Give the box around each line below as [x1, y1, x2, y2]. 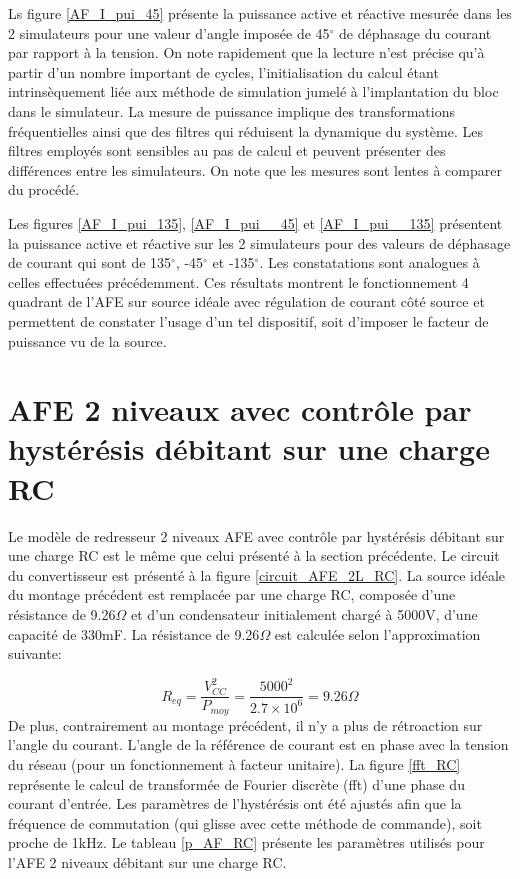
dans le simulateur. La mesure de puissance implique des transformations [8, 100, 456, 121]
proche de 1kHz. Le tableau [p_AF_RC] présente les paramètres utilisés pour [8, 832, 485, 853]
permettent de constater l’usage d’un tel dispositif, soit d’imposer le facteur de [8, 310, 489, 331]
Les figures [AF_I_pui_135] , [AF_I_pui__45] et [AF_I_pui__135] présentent [8, 212, 503, 233]
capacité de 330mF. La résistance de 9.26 [8, 623, 260, 644]
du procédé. [8, 179, 80, 200]
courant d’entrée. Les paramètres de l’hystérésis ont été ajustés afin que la [8, 793, 462, 814]
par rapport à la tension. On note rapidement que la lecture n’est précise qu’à [8, 42, 485, 63]
